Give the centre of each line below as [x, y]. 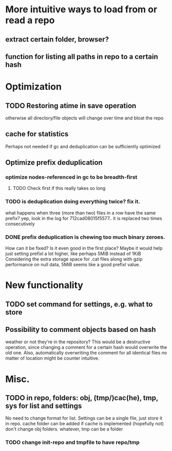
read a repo [30, 20]
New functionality [44, 285]
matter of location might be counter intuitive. [52, 358]
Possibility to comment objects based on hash [81, 330]
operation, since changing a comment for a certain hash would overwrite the [86, 347]
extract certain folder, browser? [57, 39]
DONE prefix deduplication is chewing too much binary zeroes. [85, 237]
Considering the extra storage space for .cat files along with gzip [74, 259]
